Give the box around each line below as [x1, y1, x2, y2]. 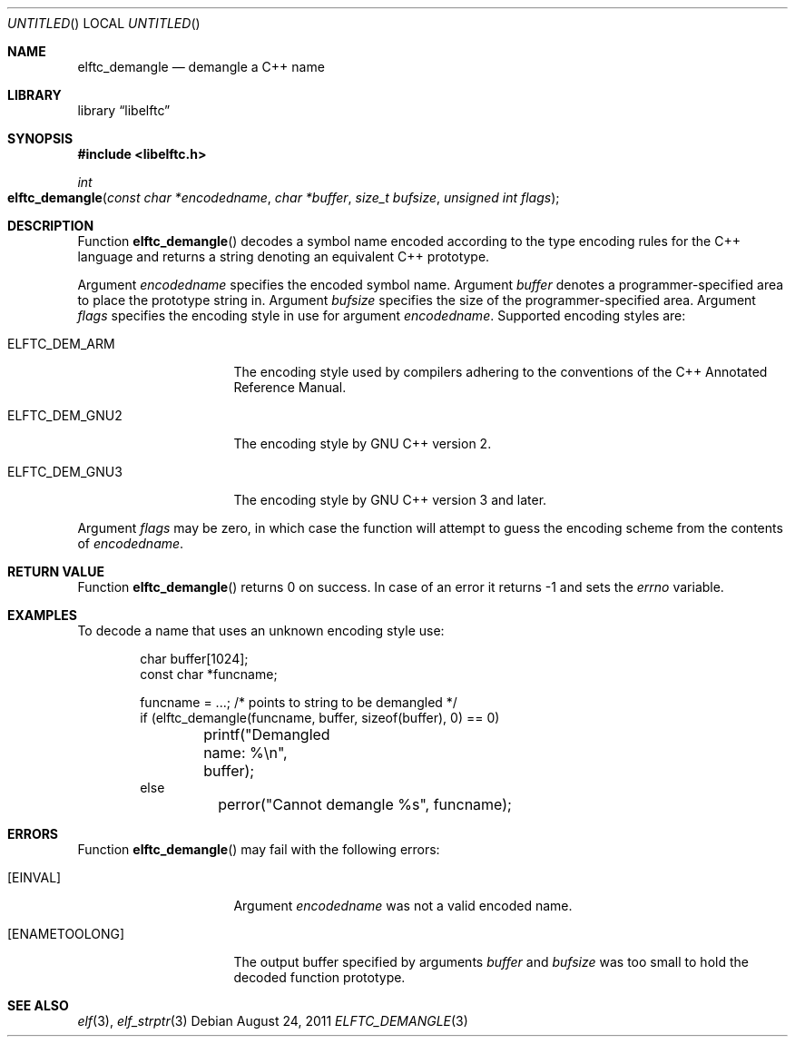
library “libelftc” [77, 103, 171, 118]
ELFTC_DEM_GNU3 [7, 464, 123, 479]
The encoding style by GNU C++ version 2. [233, 436, 492, 451]
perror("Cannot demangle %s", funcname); [218, 795, 512, 813]
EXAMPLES [7, 607, 77, 623]
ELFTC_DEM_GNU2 [7, 408, 123, 423]
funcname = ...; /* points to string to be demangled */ [140, 694, 457, 710]
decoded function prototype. [233, 970, 406, 985]
